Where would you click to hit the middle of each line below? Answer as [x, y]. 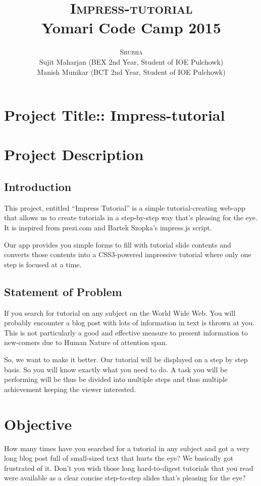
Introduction [38, 187]
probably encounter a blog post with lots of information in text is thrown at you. [129, 323]
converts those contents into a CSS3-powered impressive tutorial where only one [128, 254]
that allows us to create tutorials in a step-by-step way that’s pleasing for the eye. [131, 217]
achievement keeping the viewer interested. [70, 389]
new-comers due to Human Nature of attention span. [86, 342]
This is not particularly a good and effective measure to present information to [126, 332]
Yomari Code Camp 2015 [131, 28]
